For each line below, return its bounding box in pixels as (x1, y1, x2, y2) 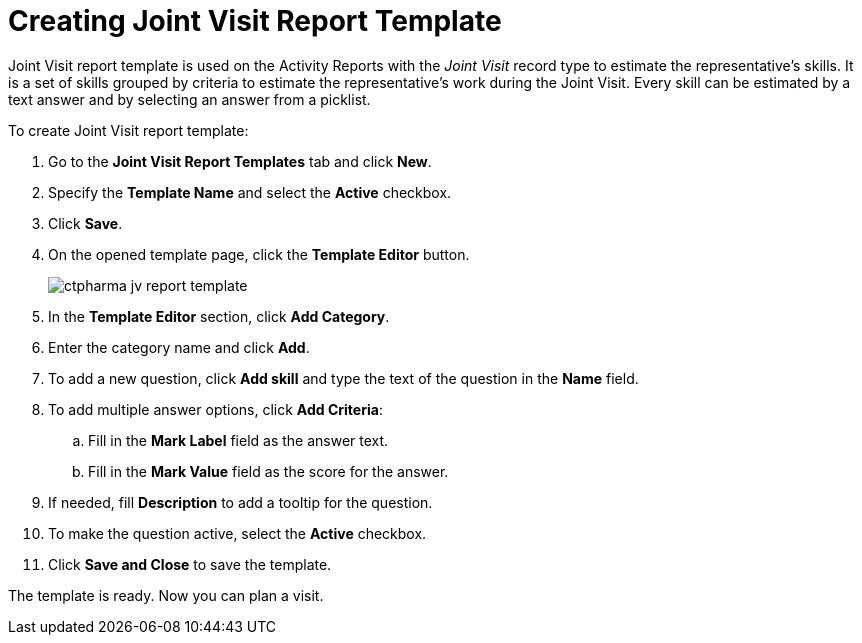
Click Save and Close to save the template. (48, 555, 332, 573)
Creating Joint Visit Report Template (8, 4, 502, 38)
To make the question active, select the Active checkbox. (48, 524, 427, 542)
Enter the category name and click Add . (48, 338, 310, 356)
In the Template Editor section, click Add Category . (48, 307, 390, 325)
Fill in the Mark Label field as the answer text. (88, 431, 389, 449)
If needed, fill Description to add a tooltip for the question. (48, 493, 433, 511)
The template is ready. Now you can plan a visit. (8, 586, 324, 604)
